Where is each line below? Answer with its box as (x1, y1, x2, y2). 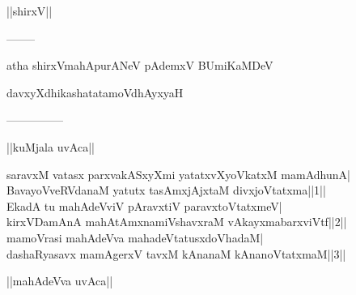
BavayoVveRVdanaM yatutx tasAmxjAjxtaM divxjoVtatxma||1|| (6, 182, 326, 199)
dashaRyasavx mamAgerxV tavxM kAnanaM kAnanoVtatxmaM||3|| (6, 245, 346, 262)
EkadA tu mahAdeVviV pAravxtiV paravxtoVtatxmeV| (6, 197, 282, 214)
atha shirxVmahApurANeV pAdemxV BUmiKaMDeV (6, 57, 273, 74)
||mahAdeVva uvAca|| (6, 272, 113, 289)
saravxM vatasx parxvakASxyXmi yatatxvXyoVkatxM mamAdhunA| (6, 165, 350, 182)
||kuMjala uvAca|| (6, 138, 95, 155)
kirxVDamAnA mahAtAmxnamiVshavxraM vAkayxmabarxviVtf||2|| (6, 213, 347, 230)
